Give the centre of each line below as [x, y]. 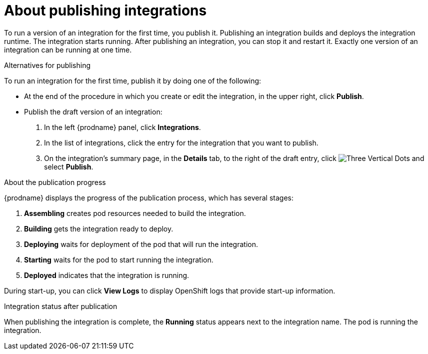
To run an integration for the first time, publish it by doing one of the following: [133, 80]
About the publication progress [55, 182]
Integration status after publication [61, 306]
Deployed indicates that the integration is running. [107, 275]
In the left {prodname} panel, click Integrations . [122, 127]
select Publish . [69, 166]
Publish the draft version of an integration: [93, 111]
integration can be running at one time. [68, 49]
